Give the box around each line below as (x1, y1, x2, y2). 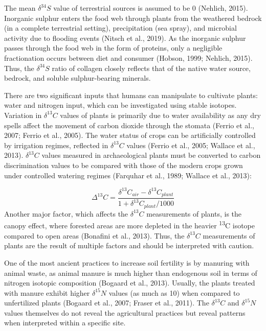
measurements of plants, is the (146, 208, 242, 219)
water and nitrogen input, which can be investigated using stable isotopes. (4, 100, 237, 110)
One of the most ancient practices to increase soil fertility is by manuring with (4, 257, 250, 268)
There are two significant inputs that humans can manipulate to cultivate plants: (4, 89, 258, 100)
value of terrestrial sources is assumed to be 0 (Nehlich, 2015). (53, 3, 248, 13)
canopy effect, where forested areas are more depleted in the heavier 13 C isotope (4, 219, 255, 231)
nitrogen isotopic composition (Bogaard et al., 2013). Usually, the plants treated (4, 277, 255, 288)
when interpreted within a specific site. (4, 317, 126, 328)
